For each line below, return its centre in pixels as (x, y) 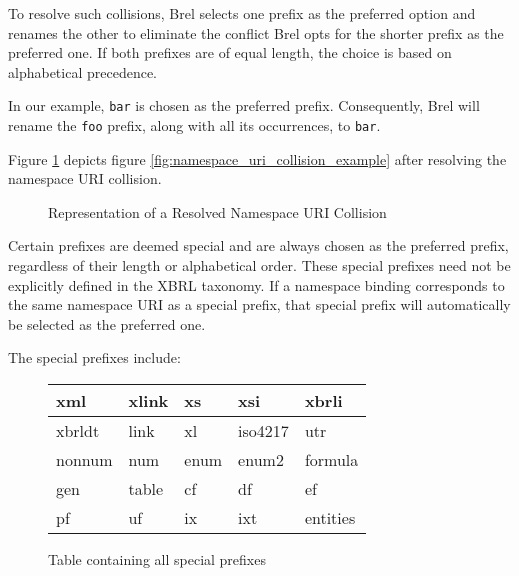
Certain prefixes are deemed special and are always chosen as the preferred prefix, (258, 245)
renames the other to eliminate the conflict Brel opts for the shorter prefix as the (256, 32)
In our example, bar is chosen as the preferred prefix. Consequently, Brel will (244, 105)
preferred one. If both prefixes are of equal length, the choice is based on (230, 52)
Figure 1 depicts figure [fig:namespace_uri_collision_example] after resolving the (257, 158)
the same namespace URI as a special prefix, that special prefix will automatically (259, 304)
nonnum (84, 460)
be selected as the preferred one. (107, 323)
